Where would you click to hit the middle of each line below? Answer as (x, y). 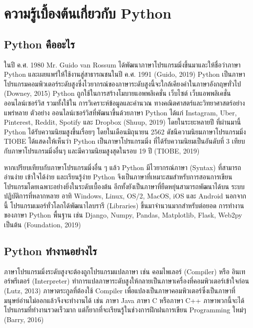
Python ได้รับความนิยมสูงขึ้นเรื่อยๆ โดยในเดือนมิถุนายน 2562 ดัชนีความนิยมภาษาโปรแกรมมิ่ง (125, 131)
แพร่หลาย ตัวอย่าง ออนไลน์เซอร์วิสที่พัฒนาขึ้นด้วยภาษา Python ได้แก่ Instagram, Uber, (120, 112)
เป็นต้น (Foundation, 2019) (42, 225)
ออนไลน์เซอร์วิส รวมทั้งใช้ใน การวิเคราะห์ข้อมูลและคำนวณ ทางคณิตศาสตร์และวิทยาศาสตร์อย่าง (125, 102)
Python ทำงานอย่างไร (51, 251)
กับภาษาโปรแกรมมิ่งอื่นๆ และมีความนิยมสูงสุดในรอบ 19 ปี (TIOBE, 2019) (102, 150)
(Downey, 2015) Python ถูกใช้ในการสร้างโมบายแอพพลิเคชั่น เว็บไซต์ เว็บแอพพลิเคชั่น (117, 93)
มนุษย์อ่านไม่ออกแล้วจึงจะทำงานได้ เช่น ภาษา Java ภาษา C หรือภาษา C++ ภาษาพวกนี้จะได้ (124, 300)
